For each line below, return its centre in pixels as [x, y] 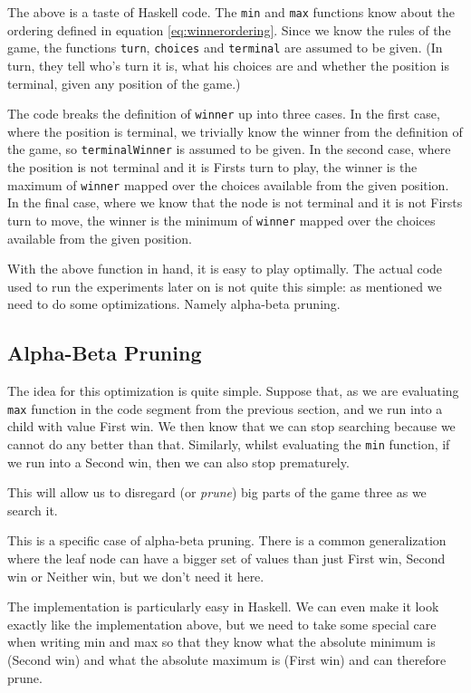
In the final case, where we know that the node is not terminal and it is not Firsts [235, 202]
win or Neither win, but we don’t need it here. [136, 576]
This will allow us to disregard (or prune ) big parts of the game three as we [217, 492]
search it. [33, 510]
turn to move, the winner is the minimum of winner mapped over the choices [221, 220]
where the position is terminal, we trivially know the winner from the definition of [235, 131]
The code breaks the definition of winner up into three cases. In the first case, [224, 114]
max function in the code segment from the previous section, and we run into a [225, 408]
